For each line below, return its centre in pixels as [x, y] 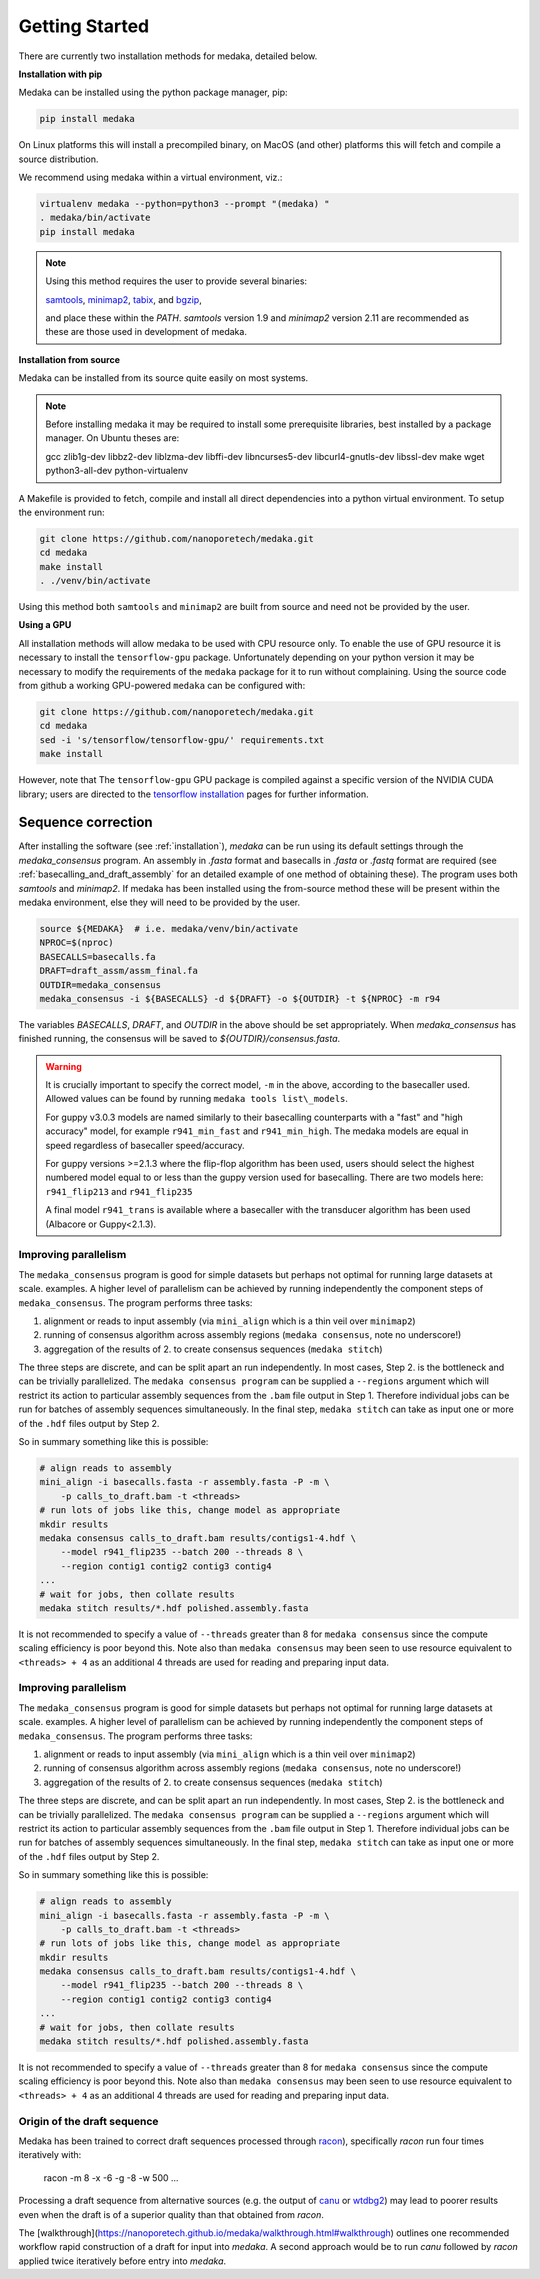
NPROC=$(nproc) [76, 943]
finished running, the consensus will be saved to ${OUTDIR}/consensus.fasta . [179, 1039]
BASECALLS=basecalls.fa [98, 956]
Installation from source [69, 359]
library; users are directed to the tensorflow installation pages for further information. [193, 794]
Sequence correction [86, 822]
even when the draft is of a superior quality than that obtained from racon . [171, 2214]
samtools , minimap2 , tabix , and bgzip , [123, 299]
